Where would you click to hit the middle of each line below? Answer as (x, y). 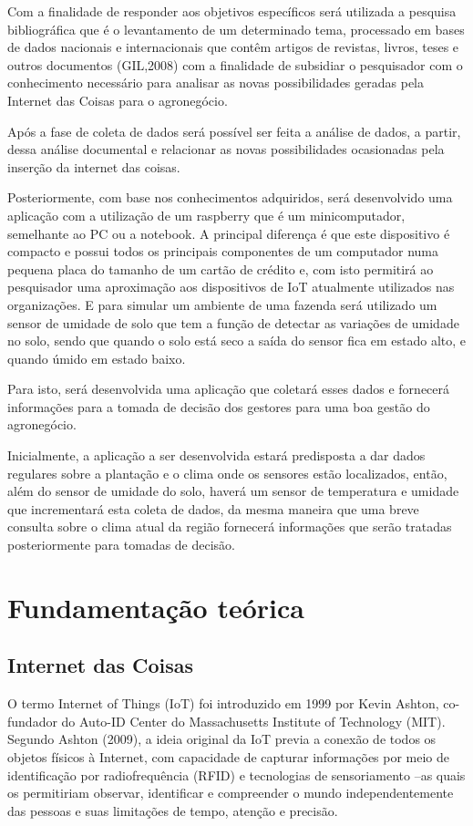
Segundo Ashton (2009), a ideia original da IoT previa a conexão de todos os (222, 739)
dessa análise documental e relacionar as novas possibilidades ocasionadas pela (226, 149)
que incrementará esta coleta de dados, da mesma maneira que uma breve (213, 508)
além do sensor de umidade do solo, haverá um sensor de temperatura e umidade (233, 491)
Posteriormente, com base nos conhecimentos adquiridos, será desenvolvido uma (230, 197)
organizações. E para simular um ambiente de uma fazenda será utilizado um (222, 304)
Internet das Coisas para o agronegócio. (118, 100)
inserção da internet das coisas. (94, 166)
